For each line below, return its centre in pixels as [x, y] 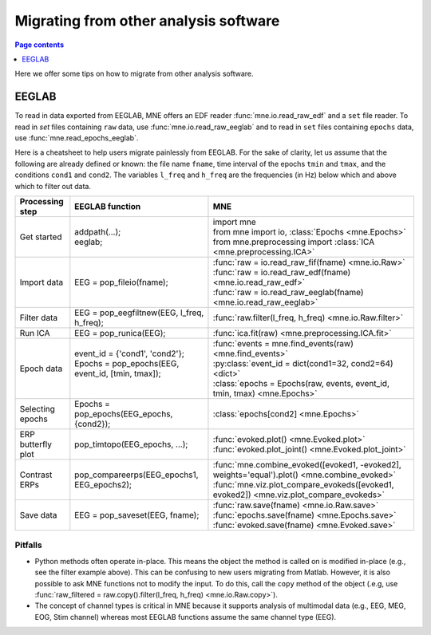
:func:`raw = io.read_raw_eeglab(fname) [288, 292]
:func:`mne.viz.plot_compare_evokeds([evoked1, [303, 484]
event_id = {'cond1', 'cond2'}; [130, 353]
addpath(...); [98, 231]
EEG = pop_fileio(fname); [121, 282]
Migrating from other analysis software [147, 21]
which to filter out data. [53, 186]
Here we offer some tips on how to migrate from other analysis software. [134, 74]
